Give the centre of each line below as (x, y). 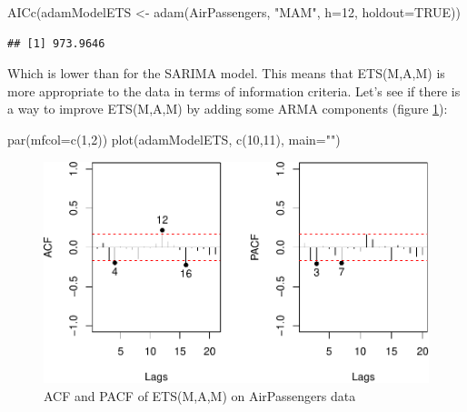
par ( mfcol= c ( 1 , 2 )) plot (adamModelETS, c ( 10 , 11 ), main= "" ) (174, 139)
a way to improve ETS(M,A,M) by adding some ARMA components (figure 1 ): (228, 109)
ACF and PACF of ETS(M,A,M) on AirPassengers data (200, 395)
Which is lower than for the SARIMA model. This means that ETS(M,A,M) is (226, 73)
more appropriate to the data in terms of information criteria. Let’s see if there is (234, 90)
